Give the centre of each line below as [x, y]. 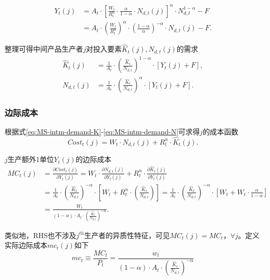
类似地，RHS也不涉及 [40, 235]
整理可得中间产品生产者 [44, 49]
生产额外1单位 [31, 159]
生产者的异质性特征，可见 [127, 235]
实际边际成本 [26, 245]
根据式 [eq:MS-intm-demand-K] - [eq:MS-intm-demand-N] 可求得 [102, 132]
